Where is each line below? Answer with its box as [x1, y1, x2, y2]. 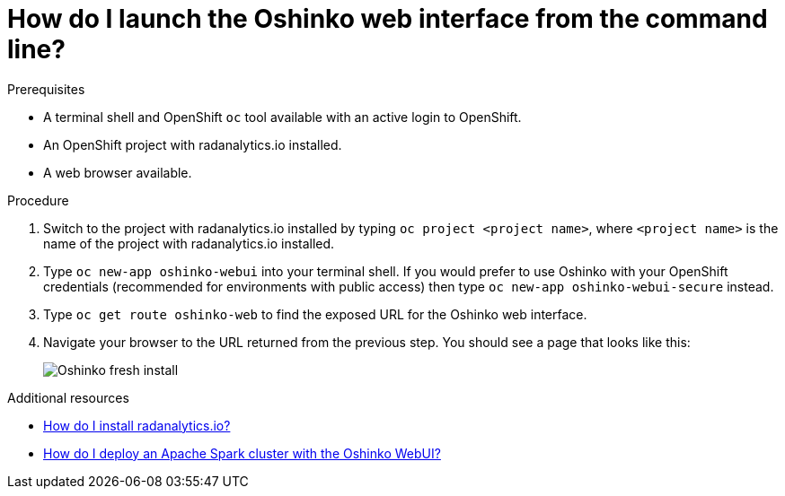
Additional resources [7, 389, 129, 405]
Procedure [7, 192, 69, 208]
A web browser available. [43, 164, 192, 180]
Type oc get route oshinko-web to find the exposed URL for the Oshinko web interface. [43, 306, 587, 322]
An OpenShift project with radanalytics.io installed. [43, 136, 342, 152]
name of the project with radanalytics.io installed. [43, 235, 335, 251]
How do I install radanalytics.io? [43, 417, 231, 433]
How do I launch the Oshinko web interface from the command [7, 4, 768, 34]
